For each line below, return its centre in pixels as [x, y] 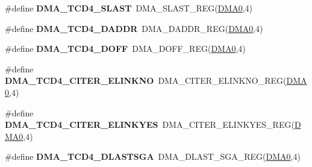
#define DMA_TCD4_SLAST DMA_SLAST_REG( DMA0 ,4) [129, 8]
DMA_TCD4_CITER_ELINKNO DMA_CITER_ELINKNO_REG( [146, 80]
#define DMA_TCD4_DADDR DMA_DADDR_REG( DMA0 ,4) [134, 28]
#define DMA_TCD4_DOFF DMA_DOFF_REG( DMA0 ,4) [125, 49]
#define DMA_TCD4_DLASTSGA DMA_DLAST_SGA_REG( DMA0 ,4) [153, 156]
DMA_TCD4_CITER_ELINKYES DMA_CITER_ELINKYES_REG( [150, 124]
